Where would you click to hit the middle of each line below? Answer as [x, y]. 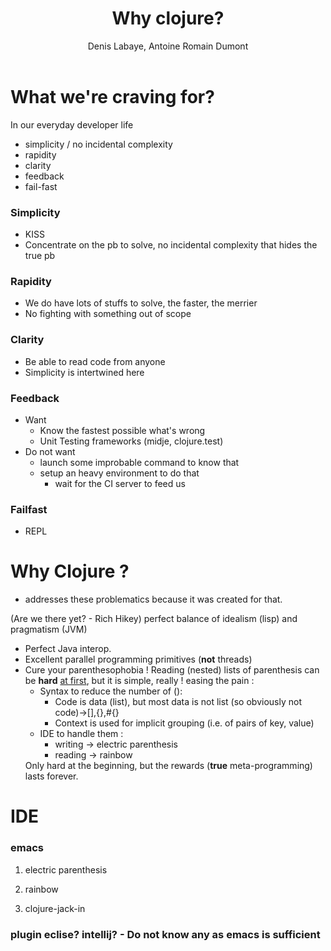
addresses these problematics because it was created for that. [153, 599]
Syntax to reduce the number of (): [111, 691]
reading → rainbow [93, 755]
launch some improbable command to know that [139, 462]
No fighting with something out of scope [108, 314]
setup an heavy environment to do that [119, 473]
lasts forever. [51, 776]
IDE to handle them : [81, 734]
